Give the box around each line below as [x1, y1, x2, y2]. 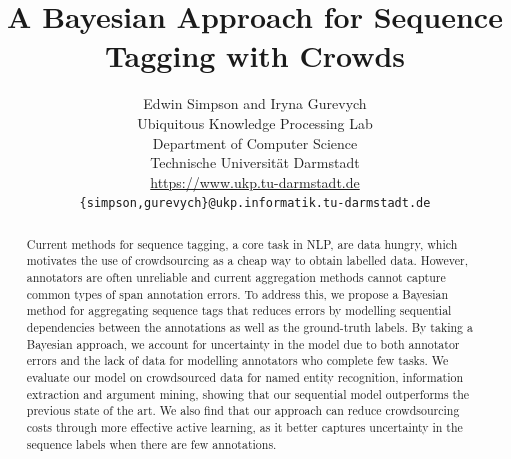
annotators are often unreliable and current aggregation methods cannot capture [26, 269, 446, 286]
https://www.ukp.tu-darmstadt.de [150, 171, 360, 192]
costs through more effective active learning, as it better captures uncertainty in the [26, 418, 463, 435]
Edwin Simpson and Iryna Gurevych [143, 93, 367, 114]
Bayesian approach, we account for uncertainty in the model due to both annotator [26, 335, 460, 352]
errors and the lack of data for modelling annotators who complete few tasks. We [26, 352, 449, 369]
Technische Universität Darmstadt [150, 152, 360, 173]
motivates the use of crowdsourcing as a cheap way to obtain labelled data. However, [26, 252, 469, 269]
